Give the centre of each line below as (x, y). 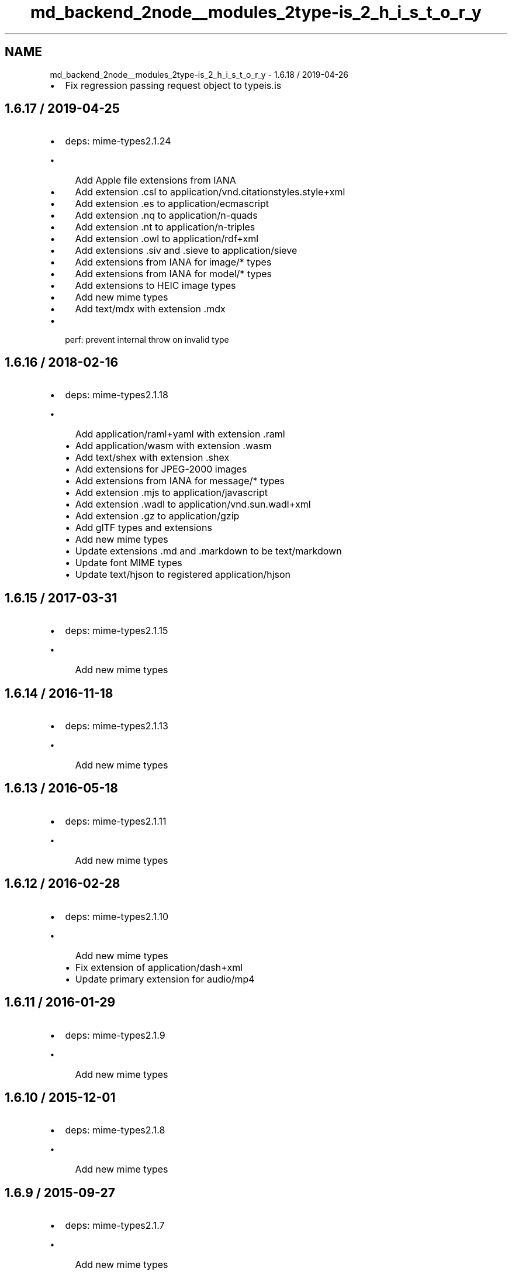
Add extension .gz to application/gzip (157, 516)
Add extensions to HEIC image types (155, 286)
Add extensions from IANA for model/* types (173, 274)
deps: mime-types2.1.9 (115, 1035)
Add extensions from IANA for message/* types (180, 481)
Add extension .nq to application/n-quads (166, 216)
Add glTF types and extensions (143, 528)
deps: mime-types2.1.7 (115, 1226)
